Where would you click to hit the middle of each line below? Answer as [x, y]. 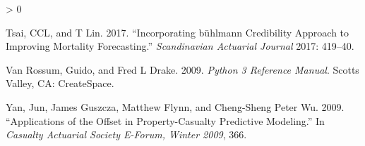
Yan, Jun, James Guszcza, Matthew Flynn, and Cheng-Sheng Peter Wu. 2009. [175, 106]
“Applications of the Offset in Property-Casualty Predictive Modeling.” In [165, 120]
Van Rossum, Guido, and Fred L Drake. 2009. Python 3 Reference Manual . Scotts [182, 69]
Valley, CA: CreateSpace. [60, 83]
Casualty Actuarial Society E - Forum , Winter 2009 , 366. [126, 134]
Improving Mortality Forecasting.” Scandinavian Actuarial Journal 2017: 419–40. [180, 46]
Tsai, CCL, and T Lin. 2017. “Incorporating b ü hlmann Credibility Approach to [178, 32]
